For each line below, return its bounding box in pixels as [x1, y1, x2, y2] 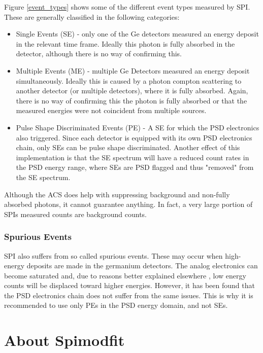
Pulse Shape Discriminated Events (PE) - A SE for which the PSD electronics [16, 122, 259, 132]
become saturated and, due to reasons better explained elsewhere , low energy [4, 270, 246, 280]
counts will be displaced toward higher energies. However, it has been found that [4, 280, 255, 291]
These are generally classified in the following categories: [4, 11, 180, 22]
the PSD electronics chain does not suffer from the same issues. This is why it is [4, 290, 253, 300]
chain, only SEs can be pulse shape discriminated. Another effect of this [16, 142, 240, 153]
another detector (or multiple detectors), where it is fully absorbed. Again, [16, 85, 248, 96]
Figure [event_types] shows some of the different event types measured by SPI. [4, 2, 250, 12]
